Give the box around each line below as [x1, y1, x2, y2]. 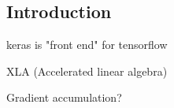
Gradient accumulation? [6, 89, 122, 106]
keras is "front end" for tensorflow [6, 36, 168, 53]
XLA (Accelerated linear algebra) [6, 62, 168, 79]
